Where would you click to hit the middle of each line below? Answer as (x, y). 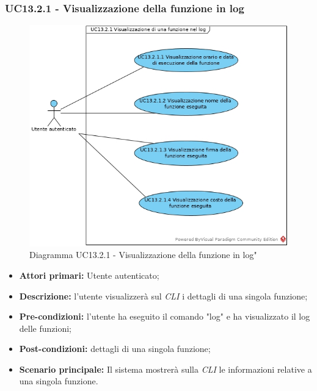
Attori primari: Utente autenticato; (89, 275)
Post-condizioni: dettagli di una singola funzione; (115, 349)
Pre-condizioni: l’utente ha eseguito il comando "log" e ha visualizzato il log (165, 316)
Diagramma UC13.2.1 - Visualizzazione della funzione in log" (143, 255)
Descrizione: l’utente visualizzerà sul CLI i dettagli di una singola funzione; (163, 296)
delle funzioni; (45, 328)
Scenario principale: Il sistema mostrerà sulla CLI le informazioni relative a (166, 369)
